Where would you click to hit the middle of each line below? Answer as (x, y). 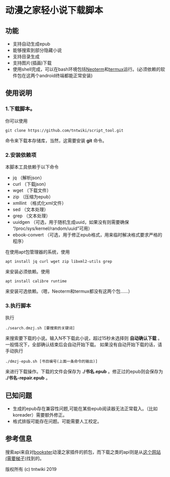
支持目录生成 (26, 57)
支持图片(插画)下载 (32, 63)
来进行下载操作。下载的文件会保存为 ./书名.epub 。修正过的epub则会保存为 (84, 371)
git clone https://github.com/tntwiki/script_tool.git (64, 130)
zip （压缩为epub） (33, 196)
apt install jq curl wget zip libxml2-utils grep (59, 261)
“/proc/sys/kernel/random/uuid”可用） (53, 228)
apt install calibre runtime (36, 281)
